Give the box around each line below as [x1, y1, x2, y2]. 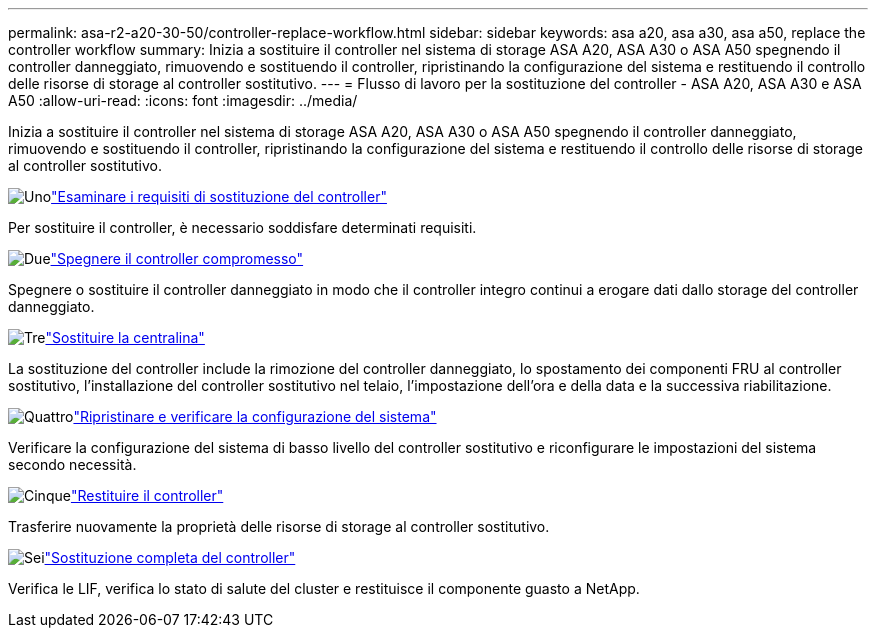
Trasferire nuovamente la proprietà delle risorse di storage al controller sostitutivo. [8, 518, 550, 535]
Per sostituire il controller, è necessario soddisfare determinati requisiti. [8, 219, 477, 236]
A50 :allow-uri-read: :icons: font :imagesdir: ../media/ [8, 92, 358, 109]
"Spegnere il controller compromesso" [50, 250, 304, 267]
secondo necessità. [8, 456, 137, 473]
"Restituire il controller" [70, 487, 224, 504]
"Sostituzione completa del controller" [44, 549, 296, 566]
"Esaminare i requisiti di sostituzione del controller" [51, 188, 387, 205]
